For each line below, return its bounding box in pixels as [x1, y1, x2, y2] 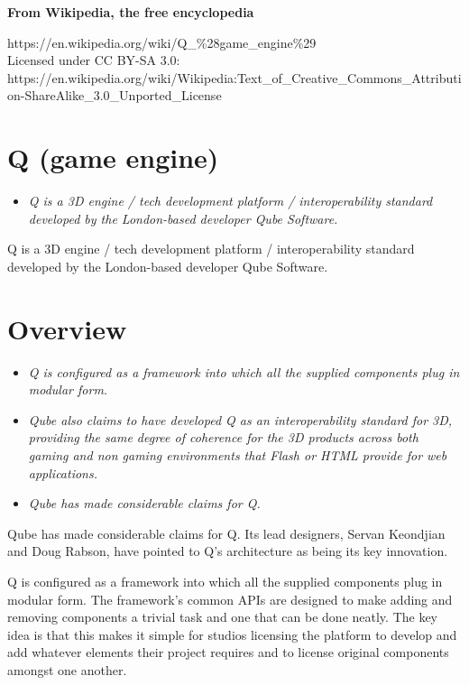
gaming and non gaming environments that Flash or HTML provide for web [28, 445, 447, 464]
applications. [28, 463, 98, 482]
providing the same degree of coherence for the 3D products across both [28, 428, 418, 447]
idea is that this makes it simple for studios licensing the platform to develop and [7, 625, 457, 643]
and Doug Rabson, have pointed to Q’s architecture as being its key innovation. [7, 542, 448, 560]
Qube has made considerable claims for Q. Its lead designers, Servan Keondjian [7, 523, 446, 542]
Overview [7, 310, 127, 347]
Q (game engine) [7, 139, 219, 176]
